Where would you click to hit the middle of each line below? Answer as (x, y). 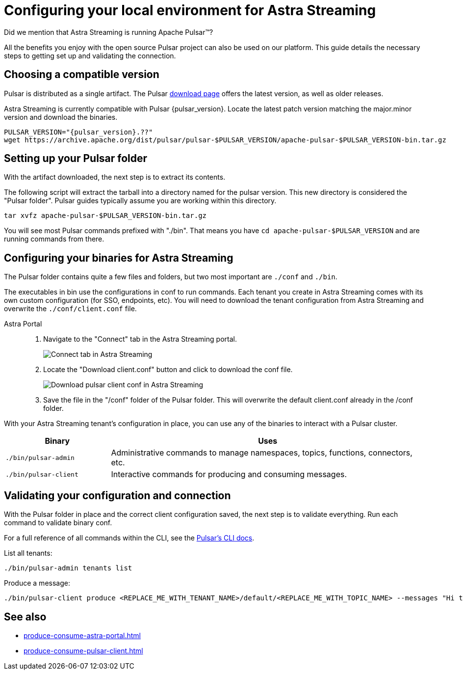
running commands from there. (54, 239)
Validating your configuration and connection (117, 495)
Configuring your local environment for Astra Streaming (190, 10)
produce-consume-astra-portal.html (82, 635)
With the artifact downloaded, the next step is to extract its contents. (115, 177)
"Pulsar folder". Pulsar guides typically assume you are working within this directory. (140, 201)
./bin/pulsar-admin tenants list (68, 568)
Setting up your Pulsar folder (76, 159)
